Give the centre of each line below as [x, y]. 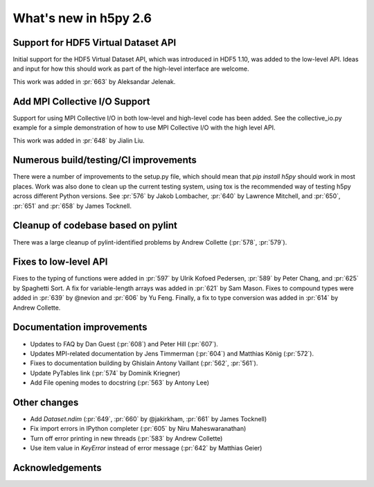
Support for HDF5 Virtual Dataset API [95, 43]
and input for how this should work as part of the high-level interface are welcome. [131, 69]
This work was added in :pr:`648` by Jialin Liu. [79, 140]
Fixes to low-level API [60, 262]
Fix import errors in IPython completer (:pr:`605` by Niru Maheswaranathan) [138, 429]
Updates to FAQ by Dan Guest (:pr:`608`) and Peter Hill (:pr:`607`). [124, 344]
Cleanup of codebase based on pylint [95, 225]
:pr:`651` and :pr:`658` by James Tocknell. [72, 206]
